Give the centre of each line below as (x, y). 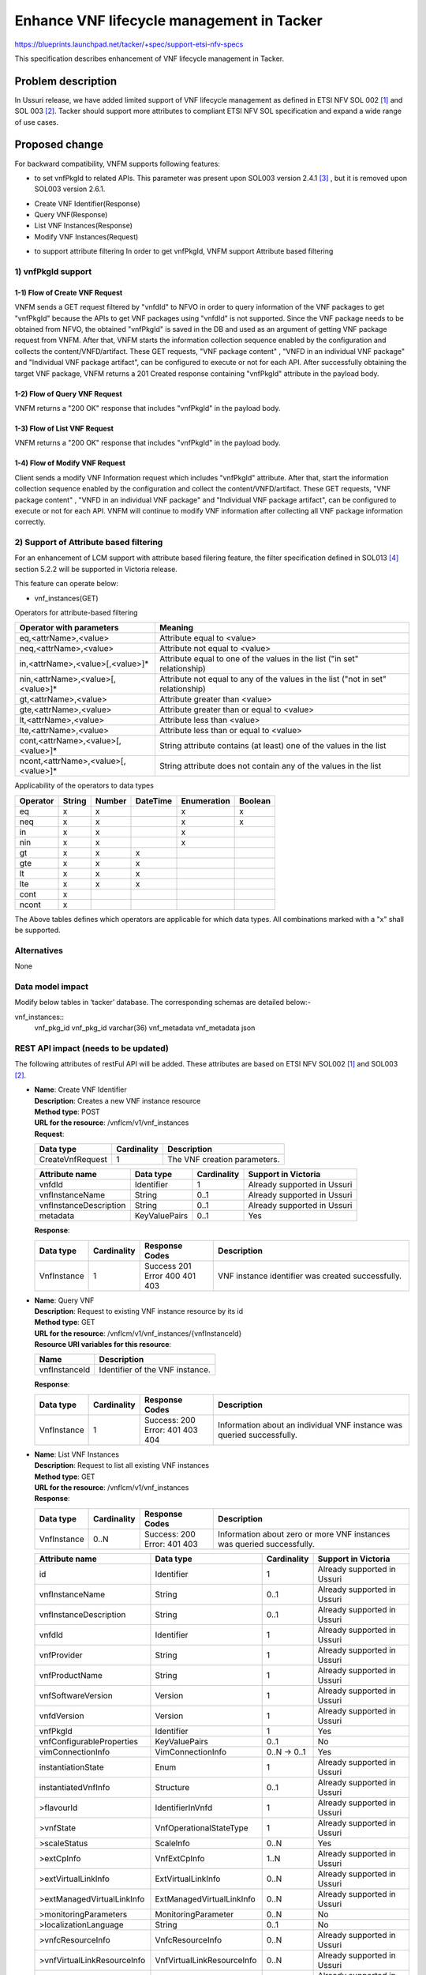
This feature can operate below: (66, 584)
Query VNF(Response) (71, 215)
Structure (172, 1787)
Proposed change (59, 145)
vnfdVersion (62, 1716)
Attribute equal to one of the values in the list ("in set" (259, 659)
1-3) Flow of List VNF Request (64, 428)
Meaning (176, 628)
